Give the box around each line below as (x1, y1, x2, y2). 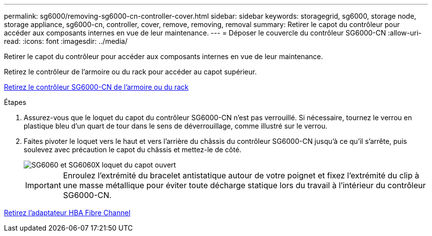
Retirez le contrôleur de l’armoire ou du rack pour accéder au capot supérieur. (4, 67, 257, 76)
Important (25, 180, 61, 190)
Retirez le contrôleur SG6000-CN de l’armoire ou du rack (4, 83, 189, 91)
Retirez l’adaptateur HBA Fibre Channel (4, 208, 131, 217)
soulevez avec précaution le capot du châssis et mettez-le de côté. (24, 145, 242, 154)
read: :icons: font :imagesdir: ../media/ (4, 37, 128, 45)
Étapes (4, 98, 27, 106)
